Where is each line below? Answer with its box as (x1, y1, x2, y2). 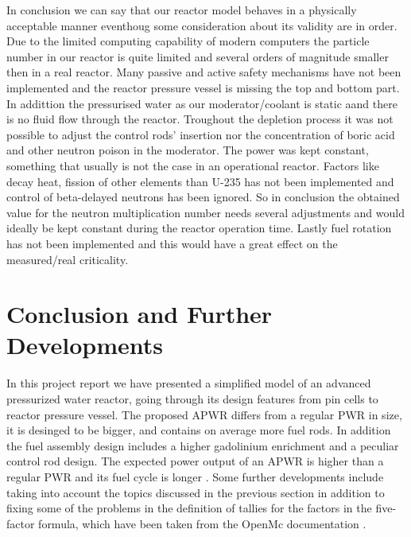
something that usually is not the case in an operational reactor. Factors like (6, 157, 379, 173)
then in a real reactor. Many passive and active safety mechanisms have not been (6, 64, 401, 80)
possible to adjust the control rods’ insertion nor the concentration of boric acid (6, 126, 395, 142)
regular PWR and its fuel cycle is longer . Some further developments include (6, 468, 384, 484)
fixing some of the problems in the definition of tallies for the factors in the (6, 500, 372, 516)
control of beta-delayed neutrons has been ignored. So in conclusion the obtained (6, 189, 400, 205)
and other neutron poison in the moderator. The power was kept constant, (6, 142, 369, 158)
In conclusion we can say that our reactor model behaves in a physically (6, 2, 357, 18)
